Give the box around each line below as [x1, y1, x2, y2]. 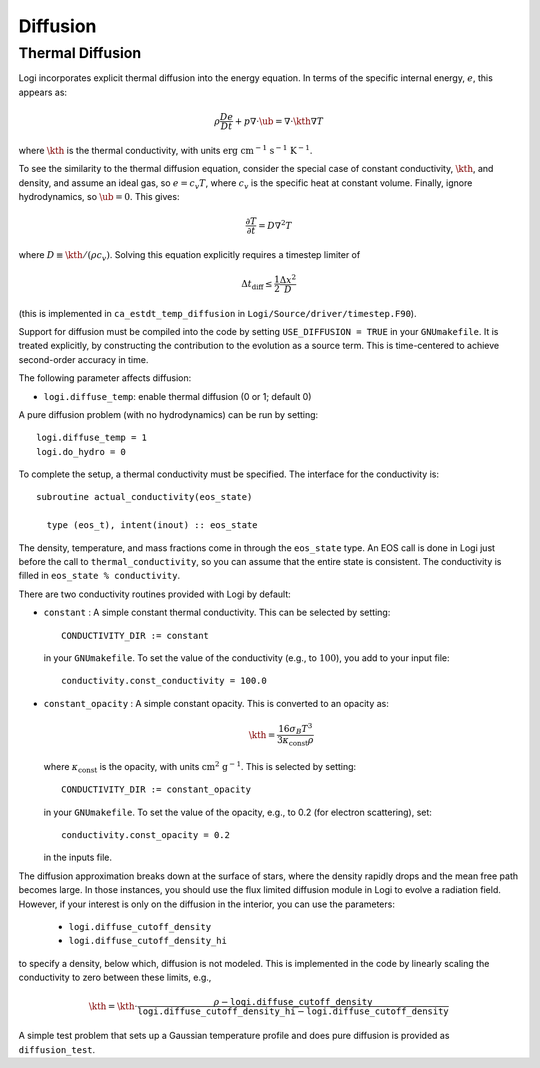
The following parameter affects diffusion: [18, 372, 192, 384]
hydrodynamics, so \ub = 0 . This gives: [18, 190, 180, 202]
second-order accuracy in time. [18, 353, 149, 365]
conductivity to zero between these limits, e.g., [18, 971, 212, 984]
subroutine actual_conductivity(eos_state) [36, 491, 253, 503]
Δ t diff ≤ [241, 278, 274, 292]
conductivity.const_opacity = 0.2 [61, 830, 230, 841]
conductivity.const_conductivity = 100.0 [61, 675, 267, 687]
